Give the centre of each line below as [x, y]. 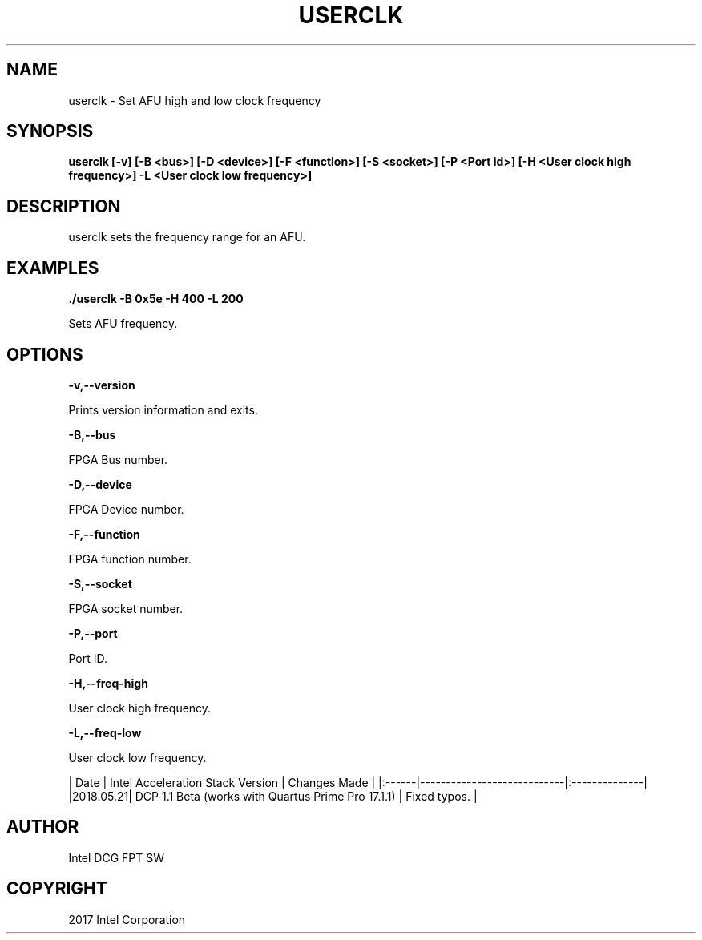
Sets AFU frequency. [123, 324]
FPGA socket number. [126, 608]
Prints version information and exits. [163, 409]
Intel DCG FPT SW [117, 857]
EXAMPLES [53, 268]
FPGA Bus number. [118, 459]
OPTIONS [45, 354]
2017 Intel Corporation [127, 919]
